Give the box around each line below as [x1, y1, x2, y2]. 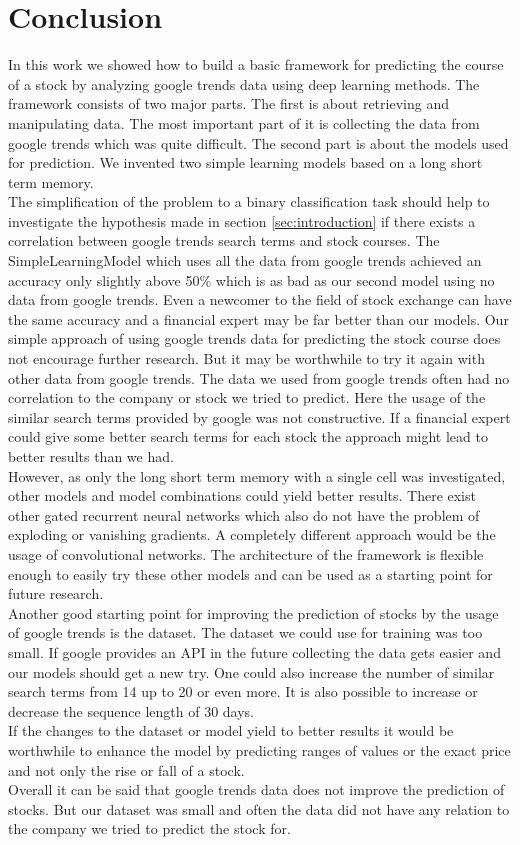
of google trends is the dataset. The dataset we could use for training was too [8, 622, 483, 643]
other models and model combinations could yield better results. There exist [8, 485, 476, 506]
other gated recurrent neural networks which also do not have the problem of [8, 504, 480, 525]
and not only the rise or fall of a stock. [8, 759, 245, 780]
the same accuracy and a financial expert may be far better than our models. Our [8, 308, 509, 329]
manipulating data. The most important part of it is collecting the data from [8, 112, 480, 133]
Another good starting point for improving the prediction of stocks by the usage [8, 602, 499, 623]
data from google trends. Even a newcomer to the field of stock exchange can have [8, 289, 512, 310]
